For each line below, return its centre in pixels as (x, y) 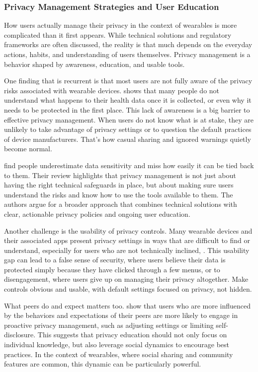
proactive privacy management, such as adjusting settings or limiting (109, 325)
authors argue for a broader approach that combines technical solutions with (121, 204)
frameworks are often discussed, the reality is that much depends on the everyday (128, 44)
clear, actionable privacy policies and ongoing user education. (97, 214)
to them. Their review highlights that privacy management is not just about (120, 175)
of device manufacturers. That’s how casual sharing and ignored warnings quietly (128, 139)
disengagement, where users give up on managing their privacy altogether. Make (126, 279)
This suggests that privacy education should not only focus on (132, 335)
